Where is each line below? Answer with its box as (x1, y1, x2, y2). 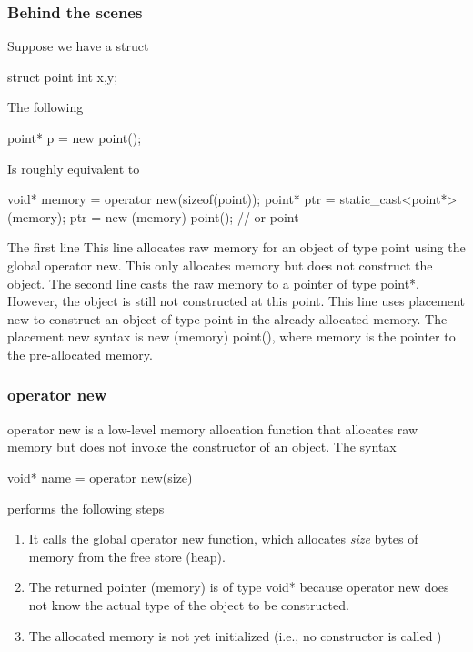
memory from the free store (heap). (28, 546, 226, 565)
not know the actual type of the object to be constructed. (28, 595, 349, 614)
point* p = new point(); (7, 128, 142, 147)
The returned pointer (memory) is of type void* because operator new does (28, 577, 449, 596)
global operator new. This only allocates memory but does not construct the (7, 255, 433, 274)
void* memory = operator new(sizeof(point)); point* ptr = (7, 189, 336, 209)
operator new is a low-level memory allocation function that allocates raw (7, 419, 418, 438)
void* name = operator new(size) (7, 467, 193, 486)
